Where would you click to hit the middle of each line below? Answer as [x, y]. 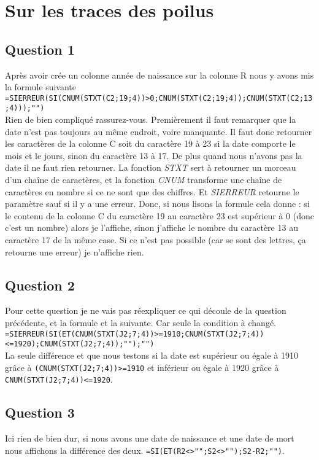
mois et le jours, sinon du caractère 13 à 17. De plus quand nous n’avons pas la [154, 155]
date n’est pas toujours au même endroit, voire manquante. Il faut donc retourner [159, 131]
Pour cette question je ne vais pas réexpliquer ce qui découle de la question [146, 310]
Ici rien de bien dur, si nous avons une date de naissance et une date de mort [150, 438]
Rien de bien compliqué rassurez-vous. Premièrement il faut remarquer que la [151, 119]
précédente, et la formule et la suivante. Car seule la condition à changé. [141, 322]
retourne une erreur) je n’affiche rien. [75, 251]
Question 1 [40, 49]
